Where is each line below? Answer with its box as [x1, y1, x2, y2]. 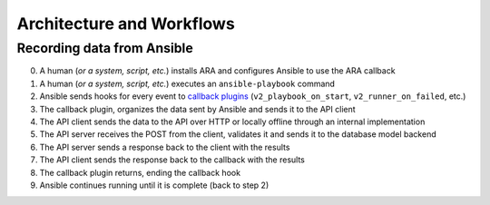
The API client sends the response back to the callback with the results [39, 154, 306, 165]
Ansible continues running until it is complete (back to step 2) [39, 180, 269, 190]
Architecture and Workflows [16, 14, 235, 34]
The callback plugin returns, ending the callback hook [39, 167, 240, 178]
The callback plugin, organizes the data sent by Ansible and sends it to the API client [39, 103, 356, 114]
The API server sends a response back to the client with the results [39, 142, 290, 152]
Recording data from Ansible [16, 40, 194, 56]
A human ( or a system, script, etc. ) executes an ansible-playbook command [39, 78, 336, 89]
